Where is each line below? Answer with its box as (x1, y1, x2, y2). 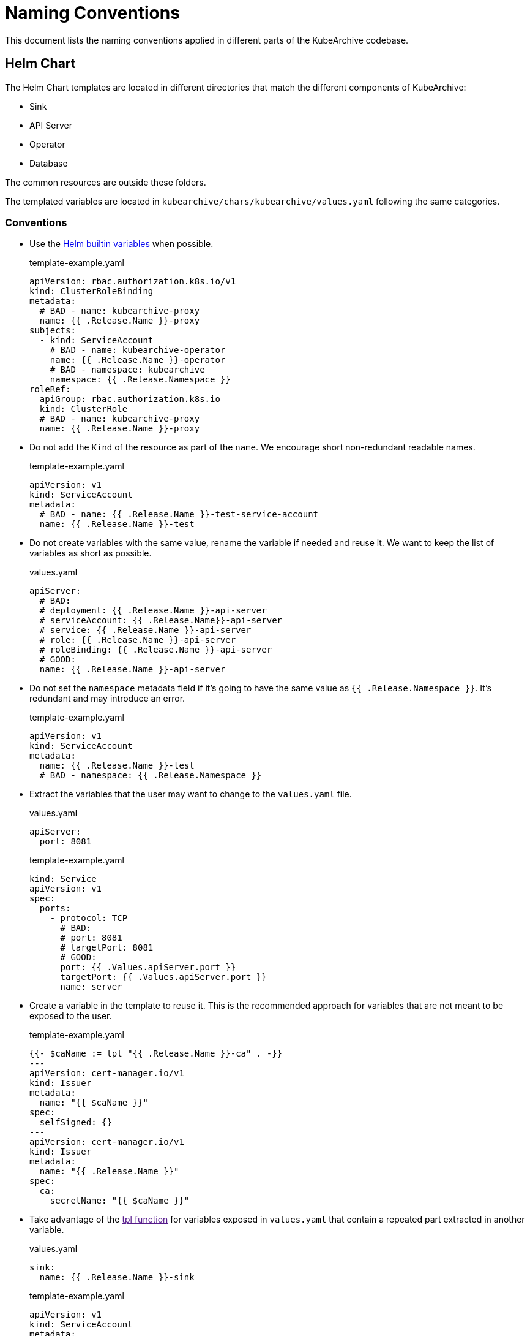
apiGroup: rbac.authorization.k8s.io (39, 394, 220, 404)
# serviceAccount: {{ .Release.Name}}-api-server (39, 615, 283, 626)
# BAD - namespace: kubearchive (50, 365, 205, 375)
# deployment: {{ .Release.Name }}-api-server (39, 605, 267, 616)
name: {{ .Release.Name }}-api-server (39, 664, 226, 675)
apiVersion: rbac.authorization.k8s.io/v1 (29, 276, 236, 287)
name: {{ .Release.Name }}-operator (50, 355, 226, 365)
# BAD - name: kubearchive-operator (50, 345, 226, 355)
